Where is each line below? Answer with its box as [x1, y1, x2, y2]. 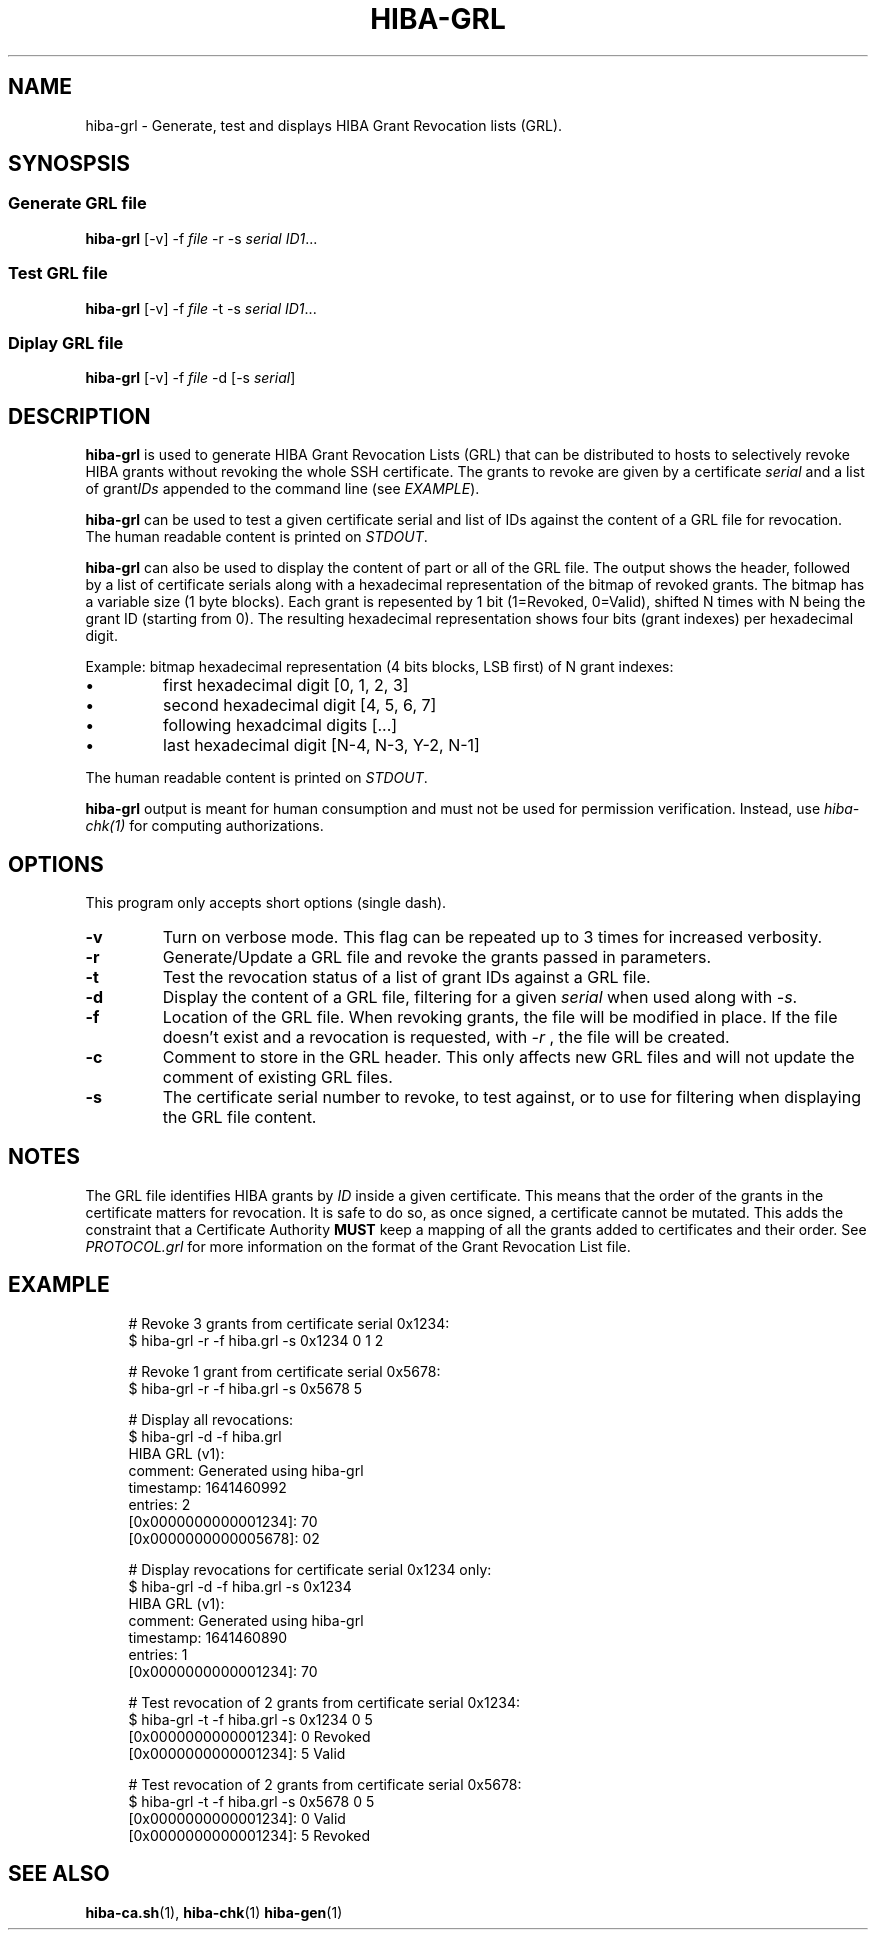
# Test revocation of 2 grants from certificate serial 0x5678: [128, 1775, 522, 1793]
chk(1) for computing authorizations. [85, 817, 324, 835]
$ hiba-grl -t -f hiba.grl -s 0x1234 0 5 [128, 1710, 373, 1728]
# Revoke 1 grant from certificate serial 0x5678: [128, 1362, 441, 1380]
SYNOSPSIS [8, 151, 131, 177]
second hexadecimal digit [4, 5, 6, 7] [163, 695, 437, 716]
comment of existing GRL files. [162, 1067, 393, 1087]
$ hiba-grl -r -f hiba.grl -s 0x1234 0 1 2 [128, 1331, 384, 1349]
